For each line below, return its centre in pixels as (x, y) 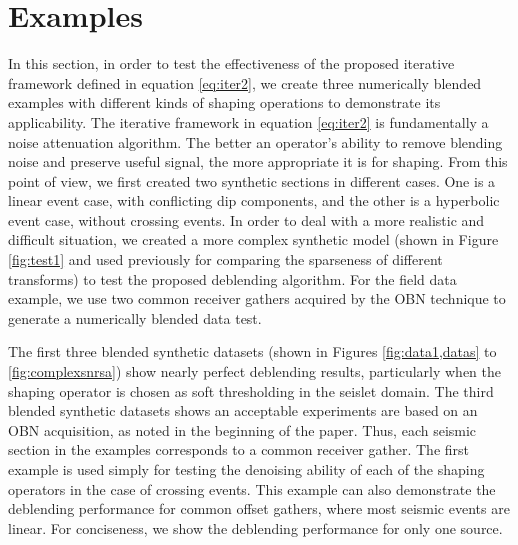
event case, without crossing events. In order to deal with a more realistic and (246, 219)
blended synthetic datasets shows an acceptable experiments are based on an (243, 410)
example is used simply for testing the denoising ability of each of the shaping (246, 469)
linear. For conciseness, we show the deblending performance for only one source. (255, 527)
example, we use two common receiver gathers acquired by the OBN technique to (257, 298)
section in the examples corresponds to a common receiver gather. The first (239, 449)
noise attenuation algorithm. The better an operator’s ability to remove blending (255, 141)
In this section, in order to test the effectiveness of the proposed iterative (231, 63)
